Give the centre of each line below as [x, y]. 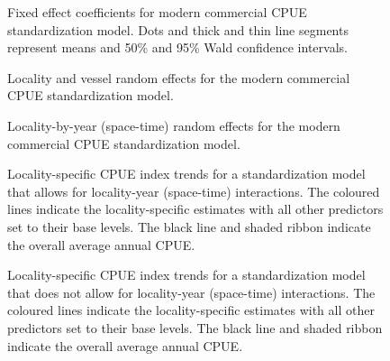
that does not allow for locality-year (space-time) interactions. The [191, 292]
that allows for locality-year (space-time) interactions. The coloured [194, 191]
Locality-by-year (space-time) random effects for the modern [174, 125]
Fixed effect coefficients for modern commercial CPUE [157, 12]
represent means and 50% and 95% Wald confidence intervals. [177, 47]
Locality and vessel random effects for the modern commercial [179, 77]
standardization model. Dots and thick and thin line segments [178, 29]
